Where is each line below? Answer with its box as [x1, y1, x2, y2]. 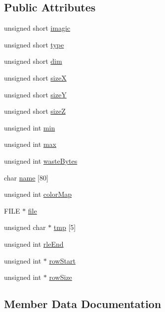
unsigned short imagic [4, 23, 70, 33]
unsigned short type [4, 39, 64, 49]
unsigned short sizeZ [4, 106, 66, 116]
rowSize [49, 272, 72, 282]
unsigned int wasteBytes [4, 155, 78, 166]
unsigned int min [4, 122, 55, 133]
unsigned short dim [4, 56, 62, 66]
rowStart [49, 255, 76, 266]
